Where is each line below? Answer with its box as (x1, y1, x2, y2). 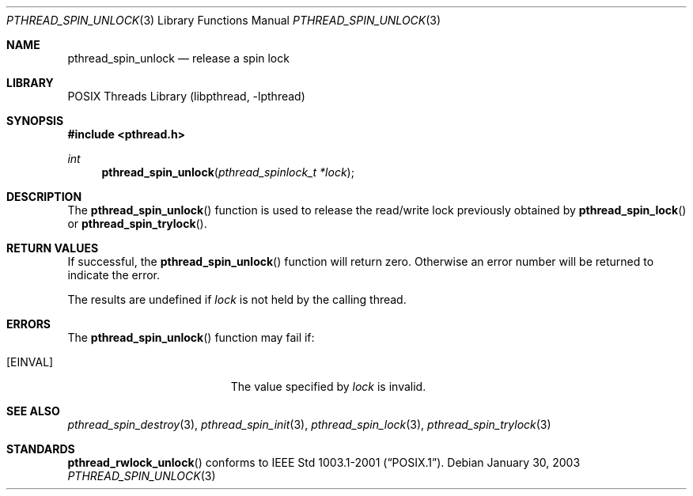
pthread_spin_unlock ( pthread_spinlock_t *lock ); (101, 165, 354, 179)
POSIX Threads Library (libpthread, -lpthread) (67, 89, 305, 103)
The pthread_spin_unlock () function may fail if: (67, 331, 315, 344)
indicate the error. (67, 268, 161, 282)
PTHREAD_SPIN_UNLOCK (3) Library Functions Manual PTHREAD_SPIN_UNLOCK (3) (6, 13, 441, 27)
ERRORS (6, 317, 51, 331)
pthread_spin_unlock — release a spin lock (67, 51, 290, 65)
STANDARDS (6, 442, 75, 456)
